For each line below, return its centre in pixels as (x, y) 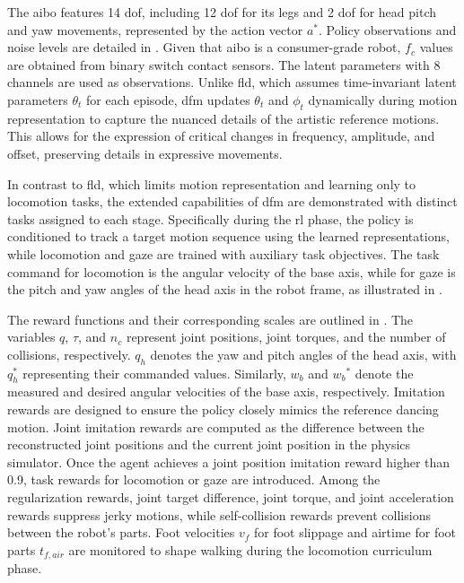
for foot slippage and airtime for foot (355, 532)
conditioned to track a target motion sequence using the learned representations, (228, 236)
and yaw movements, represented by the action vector (155, 29)
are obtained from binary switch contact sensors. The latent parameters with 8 (224, 64)
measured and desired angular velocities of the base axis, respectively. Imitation (226, 392)
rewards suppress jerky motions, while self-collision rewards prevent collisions (219, 514)
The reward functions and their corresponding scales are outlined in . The (210, 319)
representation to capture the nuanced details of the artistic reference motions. (223, 118)
